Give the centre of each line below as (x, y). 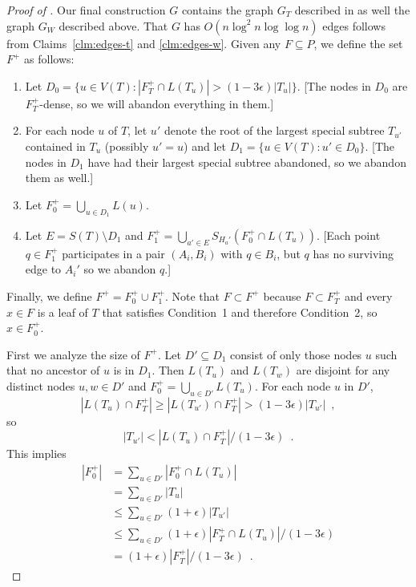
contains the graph (227, 10)
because (282, 296)
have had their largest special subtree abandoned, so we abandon (247, 162)
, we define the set (358, 43)
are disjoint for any (343, 370)
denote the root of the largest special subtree (274, 130)
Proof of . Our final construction (86, 10)
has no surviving (353, 253)
